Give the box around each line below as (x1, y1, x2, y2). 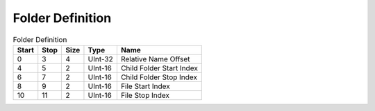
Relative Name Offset (120, 54, 190, 63)
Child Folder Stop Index (120, 72, 198, 82)
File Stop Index (120, 90, 170, 100)
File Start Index (120, 81, 170, 91)
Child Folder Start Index (120, 63, 198, 72)
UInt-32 (87, 54, 114, 63)
